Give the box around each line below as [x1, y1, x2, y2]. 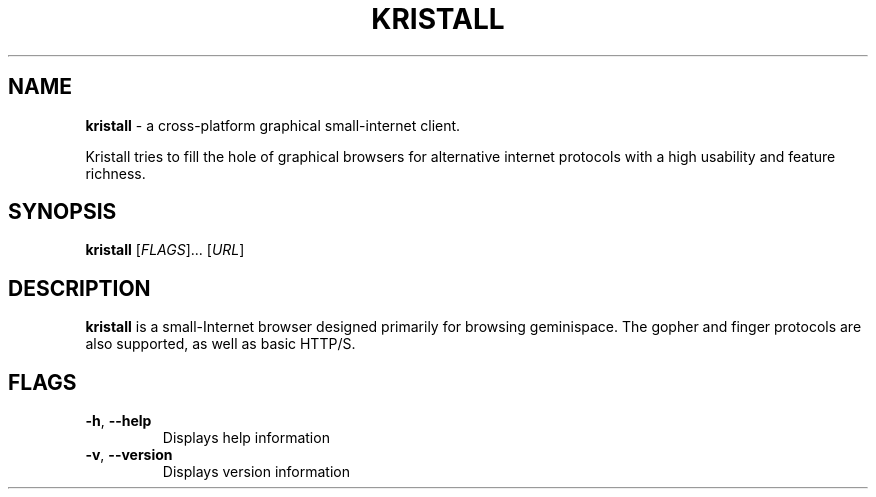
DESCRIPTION [8, 275, 151, 301]
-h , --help [85, 412, 152, 430]
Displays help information [162, 429, 330, 447]
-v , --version [85, 446, 173, 464]
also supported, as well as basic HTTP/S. [85, 335, 356, 353]
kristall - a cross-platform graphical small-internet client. [85, 116, 461, 134]
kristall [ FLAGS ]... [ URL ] [85, 241, 245, 259]
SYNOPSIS [8, 199, 117, 225]
